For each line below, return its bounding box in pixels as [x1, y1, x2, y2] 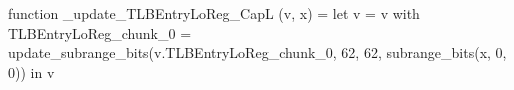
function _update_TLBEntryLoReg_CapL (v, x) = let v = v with [8, 3, 420, 23]
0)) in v [8, 61, 55, 82]
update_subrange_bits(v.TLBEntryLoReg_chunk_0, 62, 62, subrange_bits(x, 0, [8, 42, 507, 63]
